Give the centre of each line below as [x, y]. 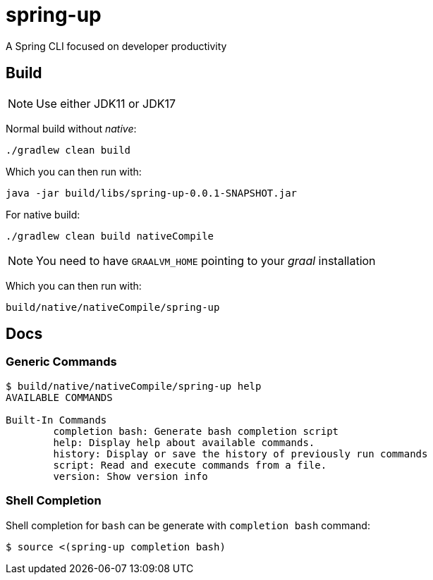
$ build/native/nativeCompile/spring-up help [134, 386]
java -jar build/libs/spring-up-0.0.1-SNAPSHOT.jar [152, 193]
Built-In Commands [56, 420]
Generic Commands [61, 362]
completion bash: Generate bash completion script [196, 431]
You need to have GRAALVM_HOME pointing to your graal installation [206, 260]
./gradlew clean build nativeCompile [110, 236]
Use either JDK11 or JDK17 [106, 103]
